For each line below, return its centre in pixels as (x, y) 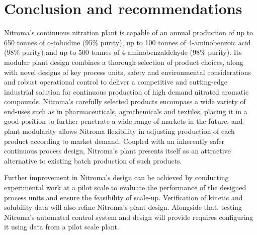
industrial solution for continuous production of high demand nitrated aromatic (126, 91)
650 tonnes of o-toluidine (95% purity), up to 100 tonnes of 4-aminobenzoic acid (127, 42)
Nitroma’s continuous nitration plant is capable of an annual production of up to (129, 32)
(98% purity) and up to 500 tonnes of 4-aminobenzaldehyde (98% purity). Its (123, 52)
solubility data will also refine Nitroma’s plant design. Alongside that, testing (123, 207)
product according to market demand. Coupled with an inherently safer (114, 141)
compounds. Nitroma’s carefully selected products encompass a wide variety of (125, 101)
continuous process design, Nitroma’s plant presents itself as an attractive (117, 151)
